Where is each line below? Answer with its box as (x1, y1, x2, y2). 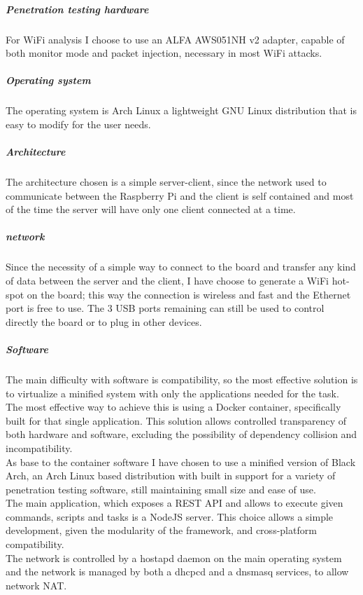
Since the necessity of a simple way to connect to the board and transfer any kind (6, 259, 356, 274)
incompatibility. (6, 440, 73, 455)
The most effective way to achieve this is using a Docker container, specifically (6, 399, 341, 414)
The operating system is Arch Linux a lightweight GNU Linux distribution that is (6, 103, 357, 118)
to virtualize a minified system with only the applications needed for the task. (6, 385, 339, 400)
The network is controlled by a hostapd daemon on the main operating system (6, 550, 342, 565)
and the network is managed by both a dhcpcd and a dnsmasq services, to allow (6, 564, 349, 579)
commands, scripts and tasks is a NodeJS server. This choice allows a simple (6, 509, 334, 524)
